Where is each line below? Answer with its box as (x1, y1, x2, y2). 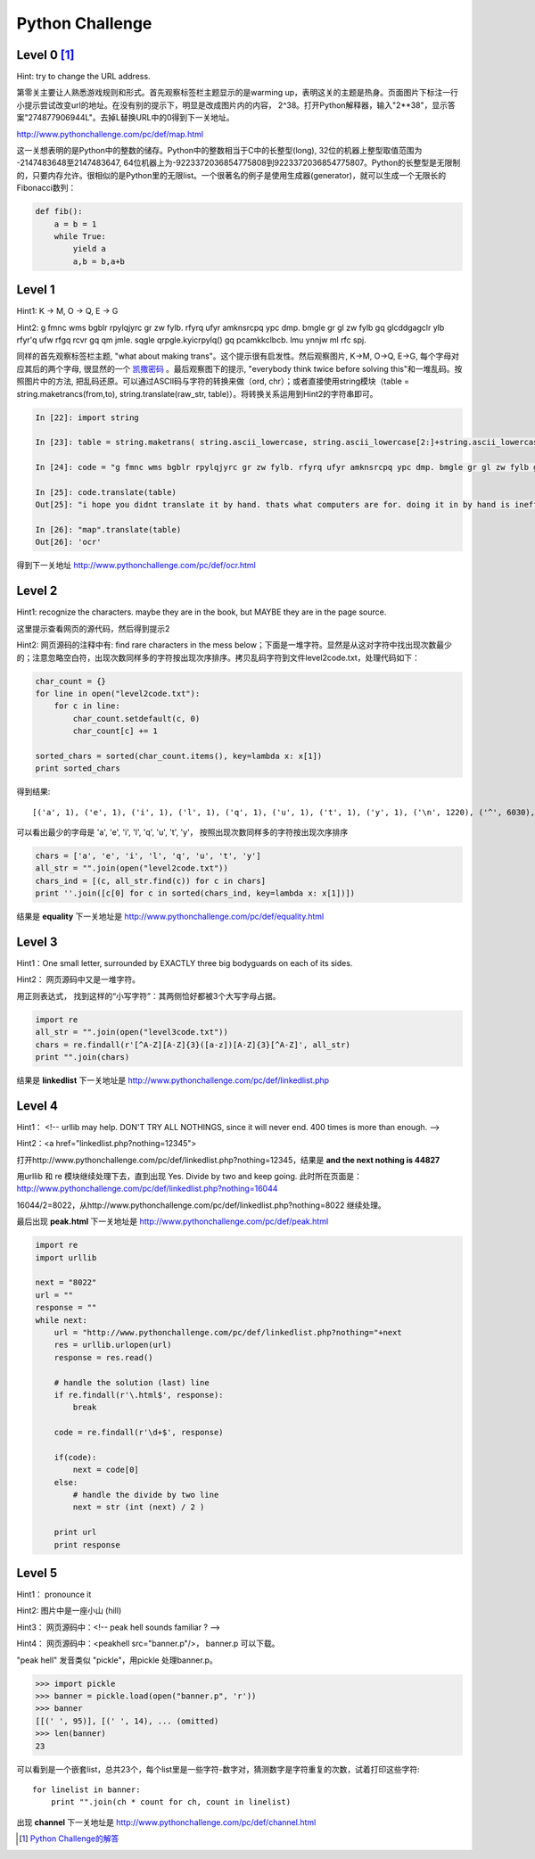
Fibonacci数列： (16, 183, 77, 194)
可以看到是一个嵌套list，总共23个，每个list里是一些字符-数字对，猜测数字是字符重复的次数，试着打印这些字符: (16, 1764, 421, 1774)
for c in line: (53, 701, 120, 711)
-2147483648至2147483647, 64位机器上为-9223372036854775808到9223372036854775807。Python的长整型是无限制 (16, 157, 461, 169)
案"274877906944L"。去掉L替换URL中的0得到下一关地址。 (16, 112, 235, 123)
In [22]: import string (35, 412, 140, 423)
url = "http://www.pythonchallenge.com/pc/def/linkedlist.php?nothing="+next (53, 1327, 403, 1337)
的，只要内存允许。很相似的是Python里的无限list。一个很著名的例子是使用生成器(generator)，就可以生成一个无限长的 (16, 169, 446, 180)
